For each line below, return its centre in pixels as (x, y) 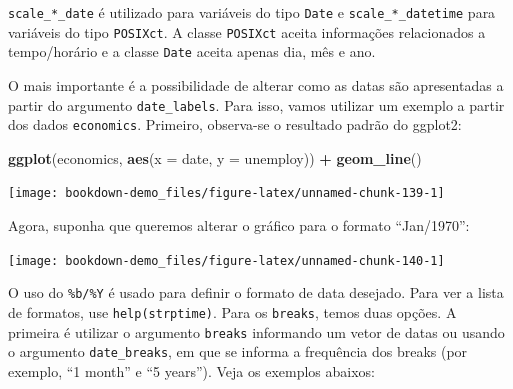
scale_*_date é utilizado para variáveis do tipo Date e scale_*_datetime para (252, 12)
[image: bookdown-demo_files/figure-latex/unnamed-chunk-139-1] (226, 193)
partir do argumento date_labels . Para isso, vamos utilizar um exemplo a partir (256, 104)
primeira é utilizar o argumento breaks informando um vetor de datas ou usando (256, 331)
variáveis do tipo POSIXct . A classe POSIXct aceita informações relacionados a (247, 31)
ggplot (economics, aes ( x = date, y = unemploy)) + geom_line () (215, 157)
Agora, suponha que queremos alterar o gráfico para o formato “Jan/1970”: (239, 225)
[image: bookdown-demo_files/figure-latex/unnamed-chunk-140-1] (226, 260)
